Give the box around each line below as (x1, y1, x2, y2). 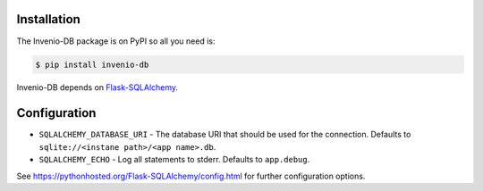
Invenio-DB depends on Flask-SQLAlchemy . (16, 82, 179, 93)
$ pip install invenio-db (35, 59, 149, 70)
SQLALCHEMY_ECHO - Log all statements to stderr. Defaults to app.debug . (38, 154, 310, 165)
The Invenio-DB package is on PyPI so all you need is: (16, 36, 216, 46)
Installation (16, 12, 80, 27)
